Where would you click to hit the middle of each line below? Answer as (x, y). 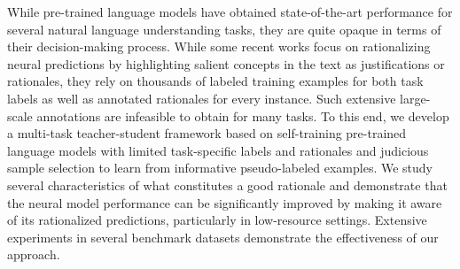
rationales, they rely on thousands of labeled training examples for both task (215, 81)
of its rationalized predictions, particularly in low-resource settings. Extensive (217, 220)
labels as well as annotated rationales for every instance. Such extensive (202, 98)
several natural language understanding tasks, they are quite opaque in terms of (224, 29)
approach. (34, 254)
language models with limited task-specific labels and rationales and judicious (218, 150)
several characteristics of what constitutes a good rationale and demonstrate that (227, 184)
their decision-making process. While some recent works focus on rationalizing (219, 46)
